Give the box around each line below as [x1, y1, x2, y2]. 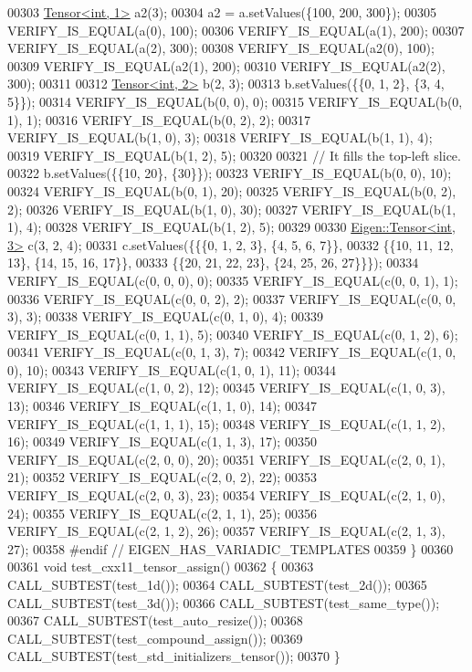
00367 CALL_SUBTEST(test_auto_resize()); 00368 [7, 611, 303, 630]
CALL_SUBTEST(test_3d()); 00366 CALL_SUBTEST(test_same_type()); [7, 593, 440, 612]
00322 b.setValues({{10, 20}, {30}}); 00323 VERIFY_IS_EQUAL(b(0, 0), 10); [7, 163, 452, 183]
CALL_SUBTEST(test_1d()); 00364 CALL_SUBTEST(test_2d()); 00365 [7, 575, 427, 593]
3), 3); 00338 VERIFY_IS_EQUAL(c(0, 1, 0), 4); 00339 [7, 307, 323, 326]
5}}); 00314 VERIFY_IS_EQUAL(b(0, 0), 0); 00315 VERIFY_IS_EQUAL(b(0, [7, 91, 463, 110]
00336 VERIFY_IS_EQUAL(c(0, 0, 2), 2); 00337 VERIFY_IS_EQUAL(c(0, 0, [7, 289, 456, 308]
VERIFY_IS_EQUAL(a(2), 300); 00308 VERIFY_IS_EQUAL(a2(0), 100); [7, 38, 435, 58]
